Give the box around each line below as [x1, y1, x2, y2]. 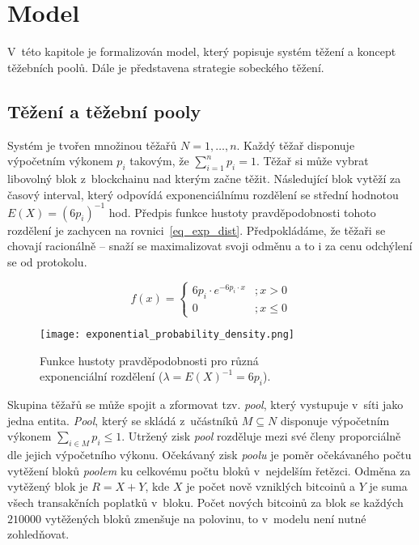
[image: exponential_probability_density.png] [40, 329, 294, 341]
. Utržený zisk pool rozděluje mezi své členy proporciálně [121, 428, 401, 445]
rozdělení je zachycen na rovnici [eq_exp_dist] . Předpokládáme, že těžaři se [7, 221, 386, 238]
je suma [369, 478, 408, 495]
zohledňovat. [7, 526, 70, 543]
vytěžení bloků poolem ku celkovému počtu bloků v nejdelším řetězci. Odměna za [7, 462, 411, 479]
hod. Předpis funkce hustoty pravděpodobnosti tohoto [108, 203, 376, 220]
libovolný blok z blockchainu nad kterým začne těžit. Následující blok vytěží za [7, 169, 401, 186]
